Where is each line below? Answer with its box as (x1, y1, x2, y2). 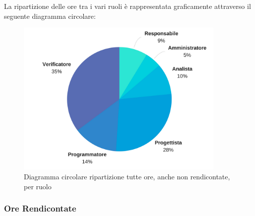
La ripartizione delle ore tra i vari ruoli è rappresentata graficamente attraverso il (4, 1, 251, 11)
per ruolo (24, 181, 52, 191)
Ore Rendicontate (4, 202, 76, 215)
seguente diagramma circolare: (4, 10, 96, 21)
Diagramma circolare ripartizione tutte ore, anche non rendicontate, (24, 171, 230, 181)
